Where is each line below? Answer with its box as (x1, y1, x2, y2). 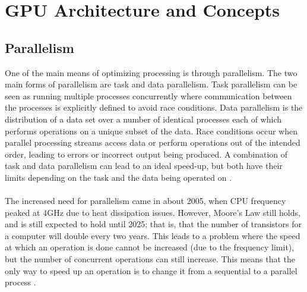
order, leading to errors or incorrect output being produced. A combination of (5, 147, 288, 160)
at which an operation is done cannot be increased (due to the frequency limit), (5, 241, 295, 253)
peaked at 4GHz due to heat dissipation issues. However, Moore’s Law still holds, (5, 206, 300, 218)
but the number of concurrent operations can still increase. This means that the (5, 253, 296, 265)
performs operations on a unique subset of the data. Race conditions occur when (5, 124, 298, 137)
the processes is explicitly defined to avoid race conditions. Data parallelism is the (5, 101, 303, 114)
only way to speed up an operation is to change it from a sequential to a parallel (5, 264, 297, 277)
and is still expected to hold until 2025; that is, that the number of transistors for (5, 218, 302, 230)
